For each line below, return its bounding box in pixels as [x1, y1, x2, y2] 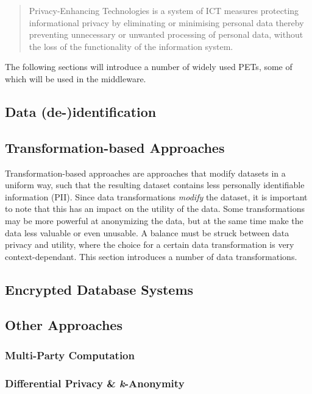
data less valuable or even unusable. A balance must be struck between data [5, 226, 289, 239]
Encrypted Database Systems [5, 280, 194, 298]
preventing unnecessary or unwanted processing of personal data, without [29, 28, 303, 41]
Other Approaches [5, 315, 122, 334]
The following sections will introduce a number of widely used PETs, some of [5, 60, 292, 73]
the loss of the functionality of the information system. [29, 40, 233, 52]
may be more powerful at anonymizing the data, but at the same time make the [5, 214, 303, 227]
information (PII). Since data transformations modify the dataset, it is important [5, 190, 308, 203]
